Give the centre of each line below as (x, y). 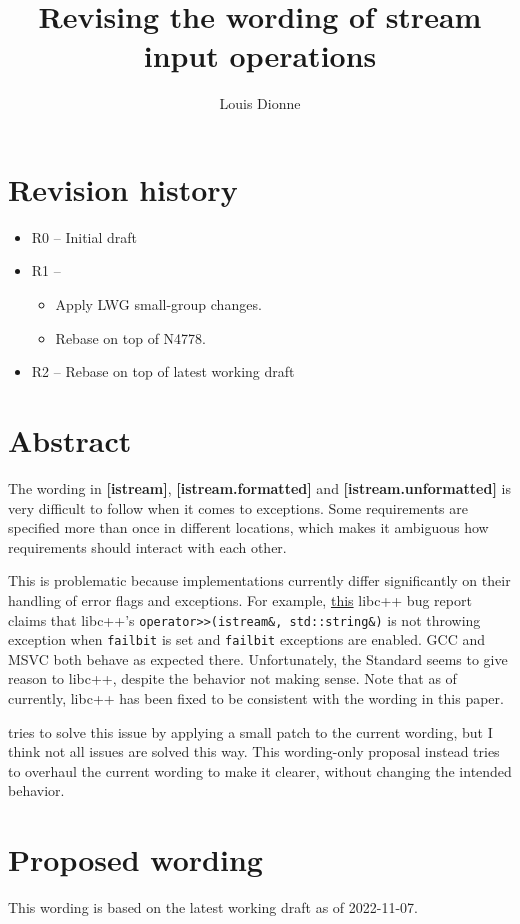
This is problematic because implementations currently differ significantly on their (259, 580)
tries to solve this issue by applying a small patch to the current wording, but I (250, 731)
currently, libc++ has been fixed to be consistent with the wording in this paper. (256, 698)
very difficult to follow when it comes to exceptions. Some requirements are (238, 507)
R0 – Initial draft (84, 236)
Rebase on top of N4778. (130, 337)
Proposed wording (135, 859)
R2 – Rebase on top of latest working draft (163, 371)
